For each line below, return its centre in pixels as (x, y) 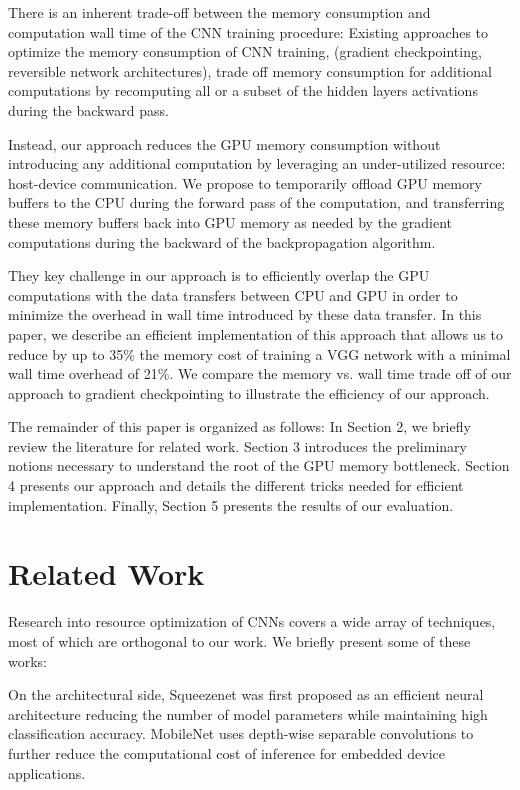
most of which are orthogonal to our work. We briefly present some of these (239, 640)
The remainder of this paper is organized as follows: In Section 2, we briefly (239, 426)
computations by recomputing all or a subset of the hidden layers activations (243, 90)
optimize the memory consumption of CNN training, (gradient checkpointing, (245, 51)
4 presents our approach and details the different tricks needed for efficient (236, 485)
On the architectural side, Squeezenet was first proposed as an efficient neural (246, 694)
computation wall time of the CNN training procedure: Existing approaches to (248, 31)
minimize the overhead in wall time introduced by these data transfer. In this (245, 314)
